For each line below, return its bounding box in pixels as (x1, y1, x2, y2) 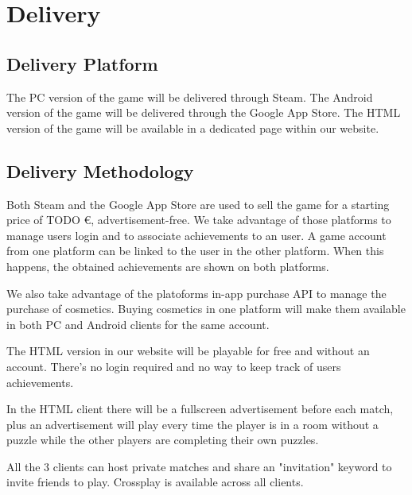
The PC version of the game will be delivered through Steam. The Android (6, 88, 373, 105)
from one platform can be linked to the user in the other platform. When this (6, 242, 384, 259)
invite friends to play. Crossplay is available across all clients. (6, 474, 304, 490)
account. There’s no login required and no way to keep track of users (6, 358, 341, 374)
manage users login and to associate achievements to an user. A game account (6, 226, 387, 243)
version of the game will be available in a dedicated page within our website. (6, 119, 379, 136)
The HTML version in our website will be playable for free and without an (6, 342, 370, 359)
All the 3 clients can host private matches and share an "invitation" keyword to (6, 458, 392, 474)
